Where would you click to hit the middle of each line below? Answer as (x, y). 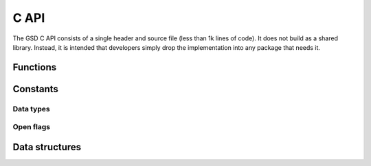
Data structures (47, 147)
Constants (35, 89)
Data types (32, 109)
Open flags (32, 127)
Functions (35, 67)
